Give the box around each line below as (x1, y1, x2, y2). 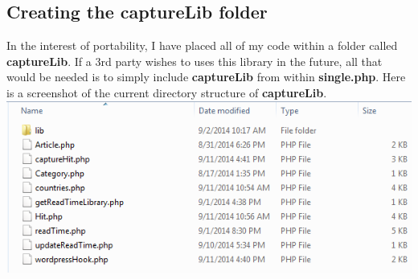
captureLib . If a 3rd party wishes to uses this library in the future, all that (6, 52, 383, 69)
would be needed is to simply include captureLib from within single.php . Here (6, 68, 406, 85)
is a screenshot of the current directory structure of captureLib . (6, 84, 327, 101)
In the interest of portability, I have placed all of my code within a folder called (6, 37, 398, 54)
